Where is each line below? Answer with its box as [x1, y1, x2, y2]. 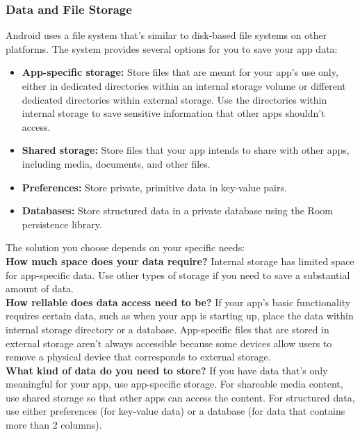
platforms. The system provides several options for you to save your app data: [6, 41, 338, 56]
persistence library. [22, 216, 102, 231]
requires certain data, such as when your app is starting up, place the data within [6, 308, 354, 323]
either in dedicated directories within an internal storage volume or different [22, 79, 346, 93]
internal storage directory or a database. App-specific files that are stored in [6, 321, 329, 336]
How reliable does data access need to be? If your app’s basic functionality [6, 294, 351, 309]
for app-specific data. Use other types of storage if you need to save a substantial [6, 267, 350, 282]
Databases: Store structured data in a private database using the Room [22, 203, 333, 218]
